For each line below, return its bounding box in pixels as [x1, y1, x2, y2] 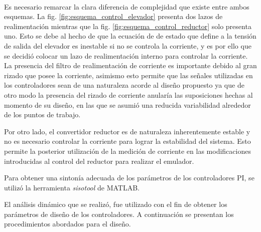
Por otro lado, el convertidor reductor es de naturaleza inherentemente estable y [4, 126, 250, 136]
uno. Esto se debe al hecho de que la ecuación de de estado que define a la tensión [4, 31, 256, 41]
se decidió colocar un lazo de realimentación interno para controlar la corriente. [4, 50, 248, 61]
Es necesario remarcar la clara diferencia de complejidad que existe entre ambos [4, 1, 249, 12]
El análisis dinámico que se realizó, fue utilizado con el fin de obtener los [4, 199, 227, 209]
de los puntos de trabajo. [4, 109, 81, 120]
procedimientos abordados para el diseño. [4, 218, 131, 229]
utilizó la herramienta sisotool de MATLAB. [4, 182, 140, 192]
